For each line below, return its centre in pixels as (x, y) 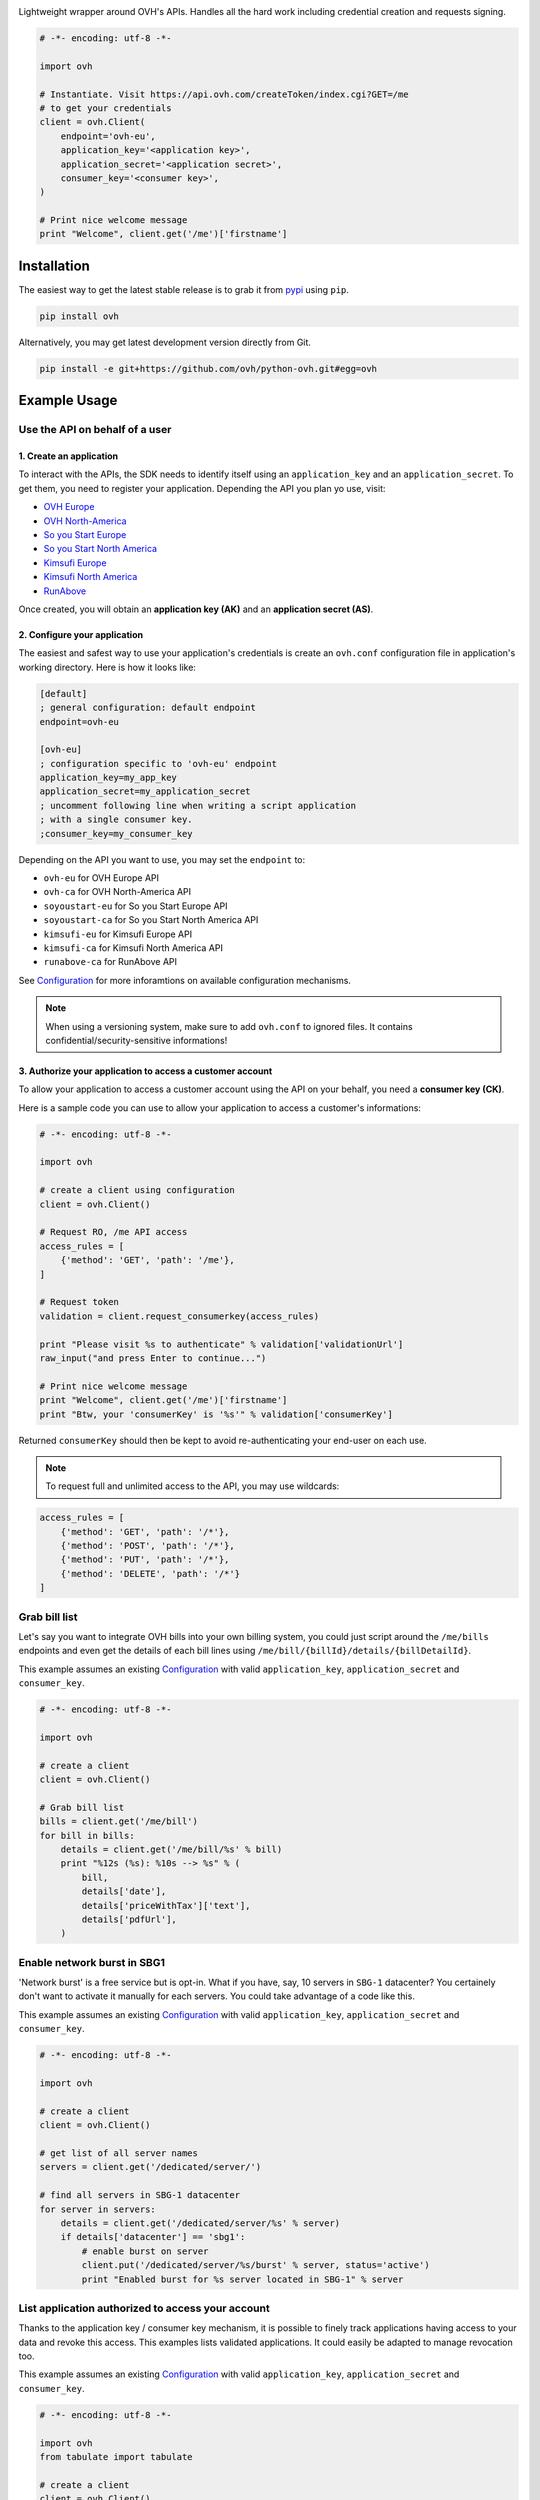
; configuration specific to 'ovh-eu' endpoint (158, 763)
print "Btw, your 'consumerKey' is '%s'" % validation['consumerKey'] (216, 1414)
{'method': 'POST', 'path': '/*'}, (147, 1546)
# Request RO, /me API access (113, 1232)
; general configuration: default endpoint (148, 708)
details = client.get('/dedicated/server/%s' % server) (200, 2223)
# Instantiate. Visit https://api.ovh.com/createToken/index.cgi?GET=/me (224, 94)
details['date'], (124, 1891)
